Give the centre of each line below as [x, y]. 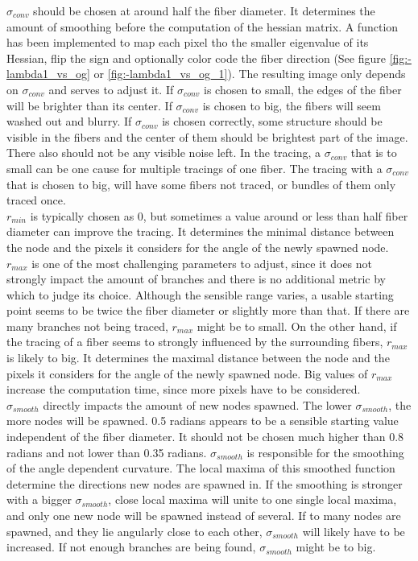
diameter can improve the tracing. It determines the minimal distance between [201, 231]
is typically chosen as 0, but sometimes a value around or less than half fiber [219, 215]
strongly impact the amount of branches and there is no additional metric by [196, 279]
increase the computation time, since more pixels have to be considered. [184, 389]
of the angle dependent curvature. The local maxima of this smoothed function [201, 468]
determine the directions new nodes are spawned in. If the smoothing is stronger [205, 483]
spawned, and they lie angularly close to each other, [135, 531]
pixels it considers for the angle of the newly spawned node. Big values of [187, 373]
